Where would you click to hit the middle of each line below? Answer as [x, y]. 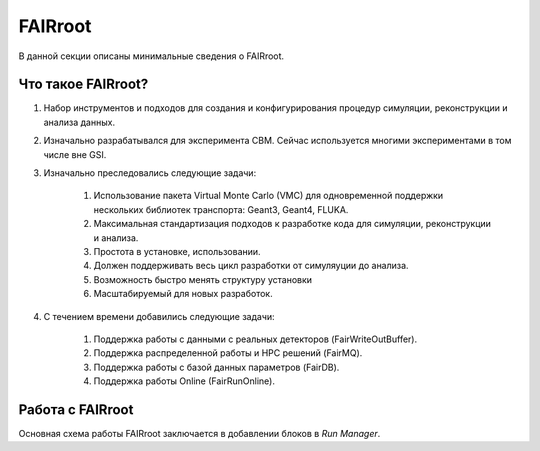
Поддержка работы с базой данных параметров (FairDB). [216, 367]
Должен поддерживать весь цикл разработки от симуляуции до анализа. [251, 266]
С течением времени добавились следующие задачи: [159, 316]
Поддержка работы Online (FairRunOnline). [184, 381]
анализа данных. [79, 122]
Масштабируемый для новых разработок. [183, 294]
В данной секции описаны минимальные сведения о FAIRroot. [151, 56]
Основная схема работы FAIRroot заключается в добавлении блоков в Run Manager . [199, 433]
